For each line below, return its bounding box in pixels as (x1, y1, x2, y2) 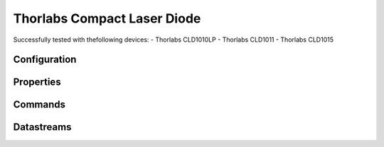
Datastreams (13, 121, 72, 134)
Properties (13, 76, 61, 88)
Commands (13, 99, 66, 111)
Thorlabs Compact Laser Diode (13, 11, 201, 26)
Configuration (13, 54, 77, 66)
